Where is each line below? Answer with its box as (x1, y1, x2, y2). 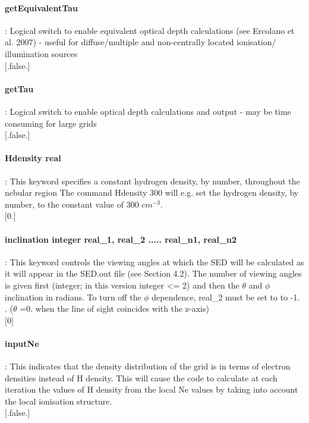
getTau (5, 82, 34, 95)
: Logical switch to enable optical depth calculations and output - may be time (5, 105, 291, 117)
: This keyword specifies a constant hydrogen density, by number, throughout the (5, 174, 300, 187)
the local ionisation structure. (5, 394, 112, 407)
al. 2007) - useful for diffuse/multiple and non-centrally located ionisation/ (5, 36, 276, 48)
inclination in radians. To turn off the (5, 290, 141, 303)
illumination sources (5, 47, 78, 59)
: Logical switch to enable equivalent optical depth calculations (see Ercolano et (5, 24, 295, 36)
